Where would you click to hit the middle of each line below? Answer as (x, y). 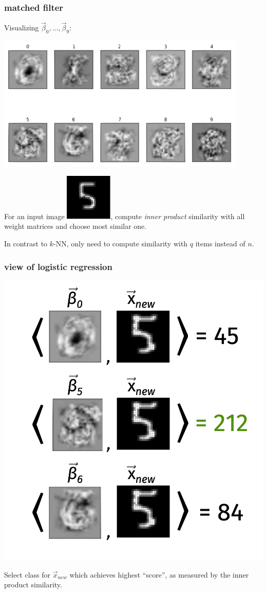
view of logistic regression (58, 266)
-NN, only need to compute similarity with (121, 244)
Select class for (27, 574)
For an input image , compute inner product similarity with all (125, 216)
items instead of (220, 244)
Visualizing (22, 28)
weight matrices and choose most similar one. (75, 226)
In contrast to (26, 244)
